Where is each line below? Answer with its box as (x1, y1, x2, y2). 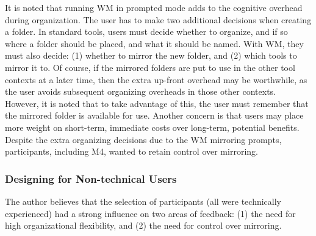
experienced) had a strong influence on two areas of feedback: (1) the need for (5, 207, 296, 219)
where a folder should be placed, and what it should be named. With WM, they (5, 37, 304, 50)
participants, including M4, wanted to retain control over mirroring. (5, 145, 258, 158)
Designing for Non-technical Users (5, 171, 177, 186)
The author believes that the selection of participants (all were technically (5, 194, 281, 207)
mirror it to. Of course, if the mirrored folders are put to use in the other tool (5, 61, 295, 73)
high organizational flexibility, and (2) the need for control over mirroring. (5, 219, 282, 232)
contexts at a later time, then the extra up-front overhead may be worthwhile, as (5, 73, 307, 86)
